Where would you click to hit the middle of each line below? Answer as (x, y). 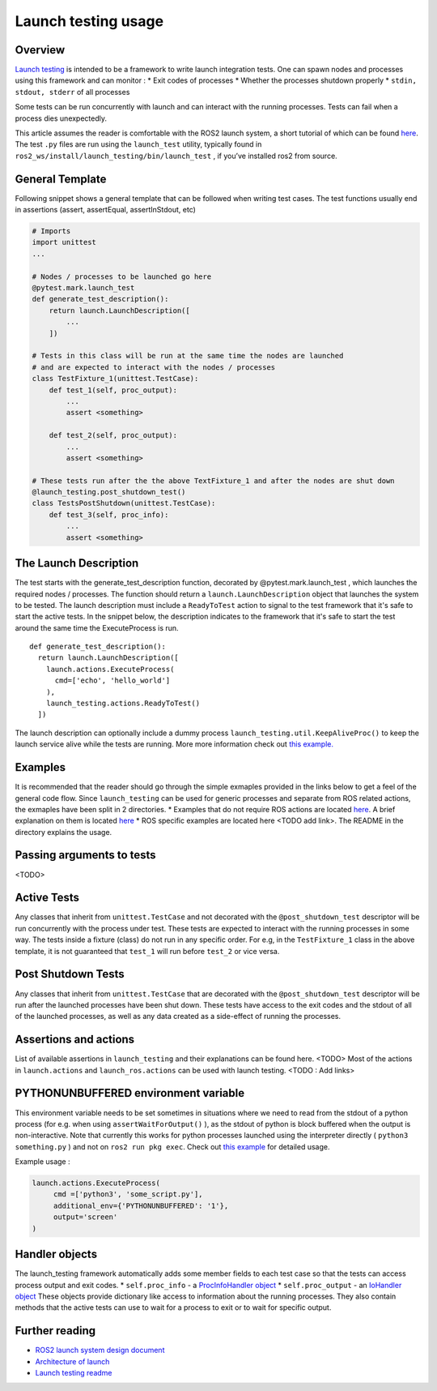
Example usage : (42, 1162)
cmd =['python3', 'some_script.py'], (128, 1194)
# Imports (51, 231)
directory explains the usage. (64, 832)
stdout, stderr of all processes (72, 92)
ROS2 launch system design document (100, 1350)
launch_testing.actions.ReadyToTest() (123, 704)
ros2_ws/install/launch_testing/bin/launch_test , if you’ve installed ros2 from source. (176, 156)
